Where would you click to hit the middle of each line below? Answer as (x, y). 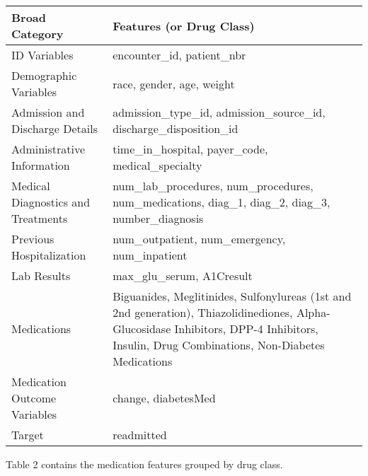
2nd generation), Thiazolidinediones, (203, 312)
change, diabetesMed (164, 398)
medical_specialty (157, 165)
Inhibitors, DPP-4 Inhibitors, (246, 329)
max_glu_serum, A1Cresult (183, 275)
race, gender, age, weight (174, 83)
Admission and (48, 112)
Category (38, 34)
